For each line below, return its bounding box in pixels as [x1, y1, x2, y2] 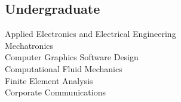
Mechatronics [5, 39, 54, 51]
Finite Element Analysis [5, 74, 93, 86]
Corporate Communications [5, 86, 106, 98]
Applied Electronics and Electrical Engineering [5, 27, 176, 40]
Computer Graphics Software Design [5, 51, 139, 63]
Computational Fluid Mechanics [5, 62, 122, 75]
